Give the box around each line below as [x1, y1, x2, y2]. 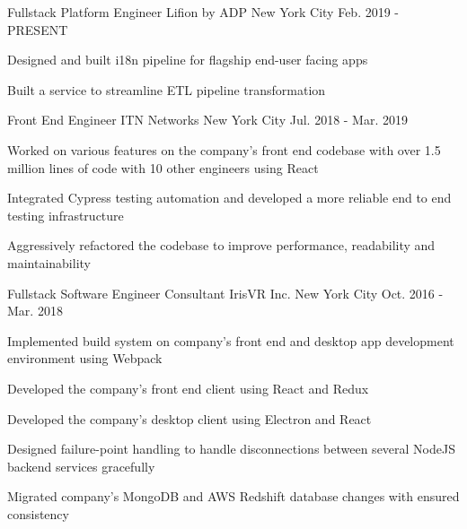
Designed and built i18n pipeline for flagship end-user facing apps [7, 50, 368, 69]
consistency [7, 504, 69, 523]
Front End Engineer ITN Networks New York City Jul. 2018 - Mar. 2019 [7, 110, 408, 129]
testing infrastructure [7, 205, 124, 224]
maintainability [7, 253, 91, 272]
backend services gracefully [7, 456, 155, 475]
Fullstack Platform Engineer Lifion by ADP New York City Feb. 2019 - [7, 3, 400, 21]
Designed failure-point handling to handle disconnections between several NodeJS [7, 439, 455, 458]
